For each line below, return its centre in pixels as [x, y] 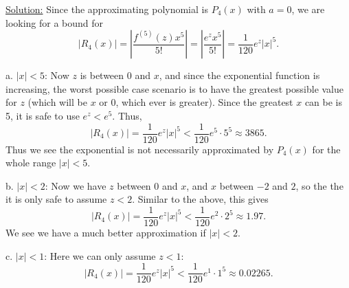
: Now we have [76, 185]
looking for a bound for [55, 22]
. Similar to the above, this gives [200, 199]
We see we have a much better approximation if [106, 233]
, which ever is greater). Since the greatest [204, 102]
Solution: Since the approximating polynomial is [107, 9]
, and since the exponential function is [239, 75]
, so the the [319, 185]
